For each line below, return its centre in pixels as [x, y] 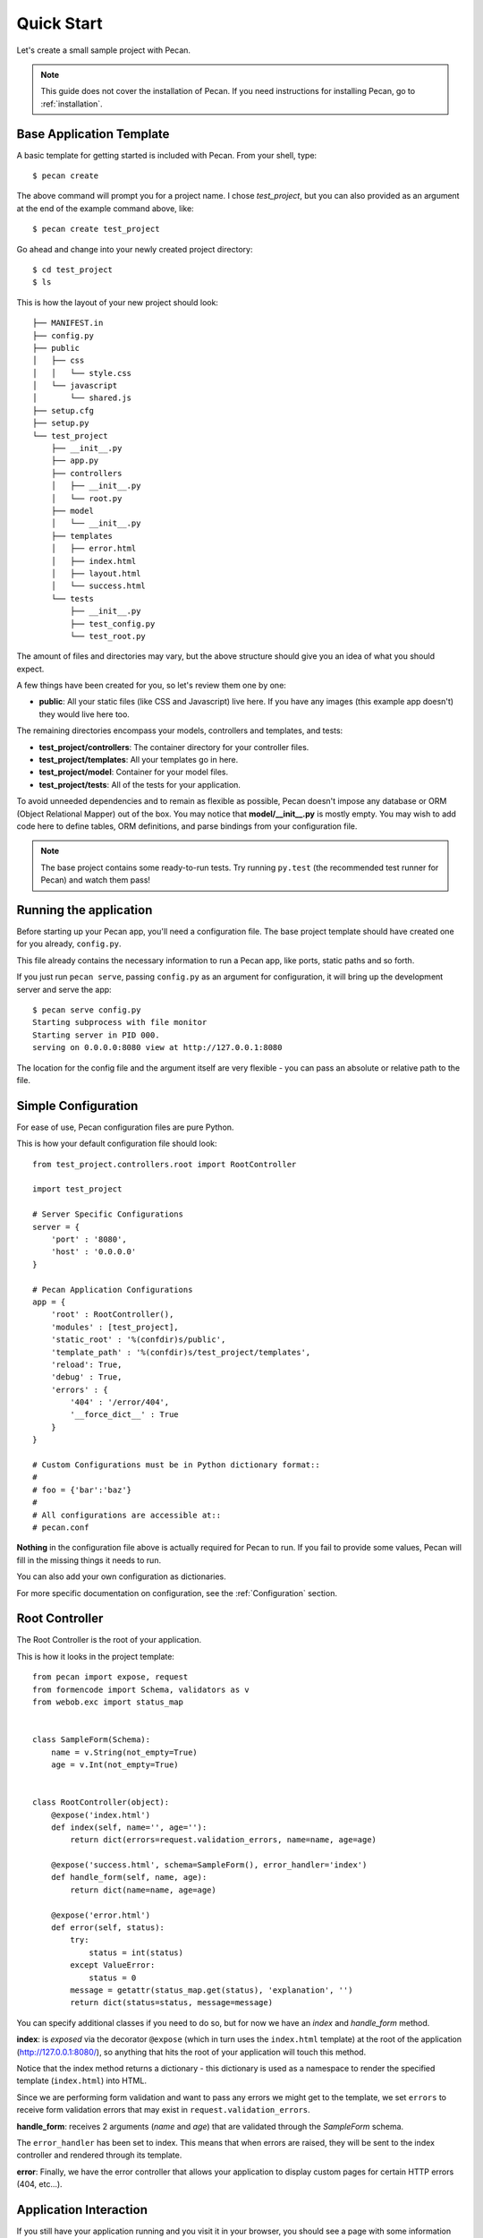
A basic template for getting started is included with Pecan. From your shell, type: [167, 155]
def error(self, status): [108, 1928]
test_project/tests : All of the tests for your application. [140, 784]
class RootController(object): [101, 1802]
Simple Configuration [77, 1106]
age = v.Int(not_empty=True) [114, 1764]
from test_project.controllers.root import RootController [165, 1164]
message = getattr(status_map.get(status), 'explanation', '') [212, 1990]
